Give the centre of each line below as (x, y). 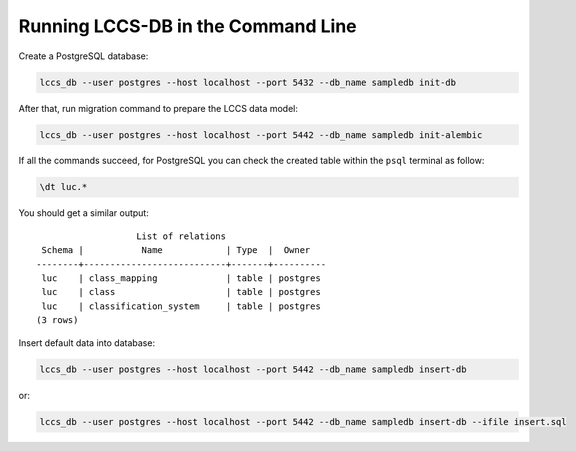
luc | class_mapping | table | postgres (181, 278)
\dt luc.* (63, 187)
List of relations (181, 236)
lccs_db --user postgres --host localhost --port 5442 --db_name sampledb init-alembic (261, 134)
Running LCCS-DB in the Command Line (187, 26)
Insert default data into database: (86, 342)
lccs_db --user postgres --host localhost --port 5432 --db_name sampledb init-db (248, 82)
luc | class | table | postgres (181, 292)
